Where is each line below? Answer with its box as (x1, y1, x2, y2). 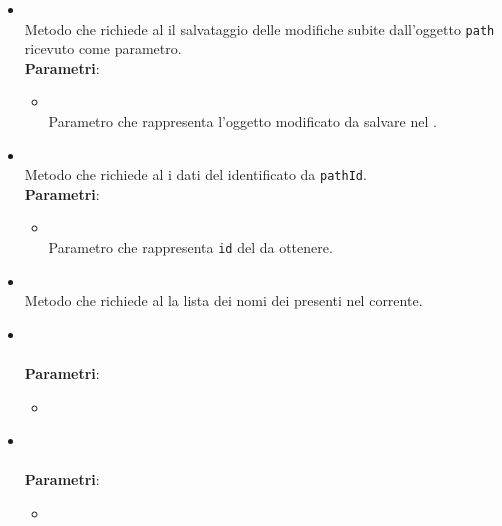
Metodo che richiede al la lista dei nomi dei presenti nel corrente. (24, 290, 423, 311)
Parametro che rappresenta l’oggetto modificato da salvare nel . (48, 111, 437, 132)
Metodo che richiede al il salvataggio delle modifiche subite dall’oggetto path (24, 18, 495, 39)
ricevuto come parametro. (24, 38, 182, 59)
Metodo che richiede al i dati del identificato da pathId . (24, 164, 367, 185)
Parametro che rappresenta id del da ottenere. (48, 237, 333, 258)
